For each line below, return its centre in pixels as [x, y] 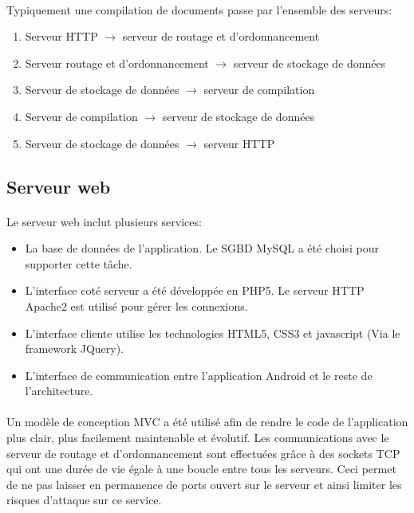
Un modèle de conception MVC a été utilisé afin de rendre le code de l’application [207, 422]
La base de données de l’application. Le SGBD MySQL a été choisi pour [202, 248]
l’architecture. [59, 391]
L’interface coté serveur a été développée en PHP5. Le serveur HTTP [195, 290]
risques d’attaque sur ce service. [84, 500]
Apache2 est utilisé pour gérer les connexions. [136, 305]
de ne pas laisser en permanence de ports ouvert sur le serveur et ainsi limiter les [204, 484]
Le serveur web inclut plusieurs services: [104, 221]
